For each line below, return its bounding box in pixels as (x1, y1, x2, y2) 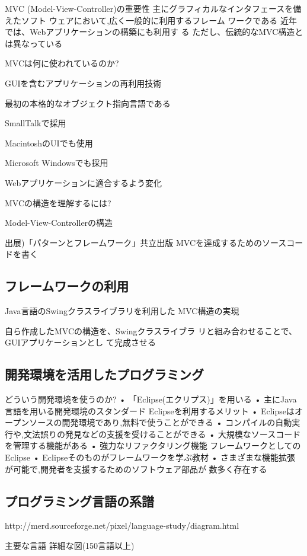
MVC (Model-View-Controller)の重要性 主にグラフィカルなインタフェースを (5, 2, 293, 14)
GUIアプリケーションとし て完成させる (5, 336, 156, 349)
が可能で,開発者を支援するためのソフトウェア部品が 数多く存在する (5, 462, 267, 475)
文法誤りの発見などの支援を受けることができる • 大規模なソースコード (23, 427, 301, 440)
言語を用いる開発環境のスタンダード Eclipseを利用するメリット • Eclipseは (5, 404, 295, 417)
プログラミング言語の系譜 (5, 491, 154, 510)
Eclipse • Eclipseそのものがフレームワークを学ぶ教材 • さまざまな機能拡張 (5, 451, 296, 464)
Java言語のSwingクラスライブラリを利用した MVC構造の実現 (5, 305, 239, 317)
